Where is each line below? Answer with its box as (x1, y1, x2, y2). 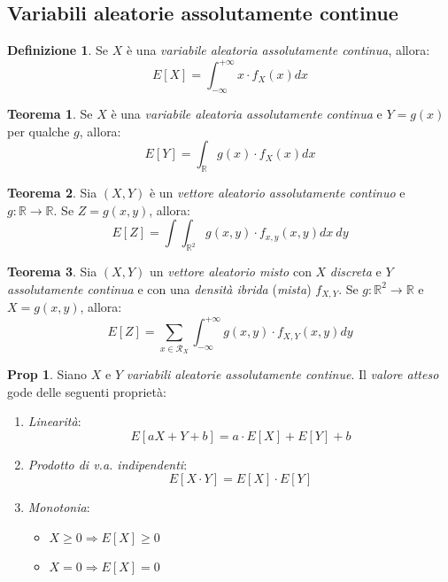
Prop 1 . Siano (7, 364, 88, 383)
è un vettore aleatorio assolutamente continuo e (149, 183, 406, 202)
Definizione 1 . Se (7, 41, 109, 59)
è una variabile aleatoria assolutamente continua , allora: (126, 41, 430, 59)
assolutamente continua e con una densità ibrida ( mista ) (7, 279, 312, 298)
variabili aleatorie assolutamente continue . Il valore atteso (126, 364, 439, 383)
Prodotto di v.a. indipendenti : (27, 454, 188, 473)
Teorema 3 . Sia (7, 262, 97, 281)
